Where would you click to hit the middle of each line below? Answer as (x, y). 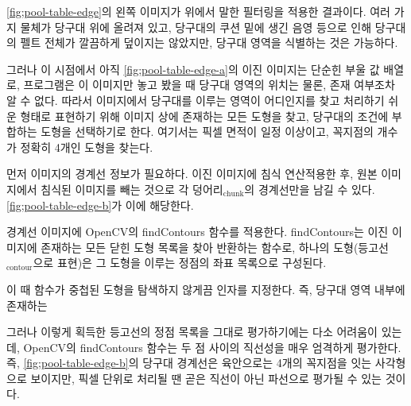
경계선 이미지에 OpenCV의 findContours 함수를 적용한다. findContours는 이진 (198, 232)
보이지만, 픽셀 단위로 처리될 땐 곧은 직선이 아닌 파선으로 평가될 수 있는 (206, 378)
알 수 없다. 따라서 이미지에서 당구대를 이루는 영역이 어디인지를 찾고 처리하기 (196, 100)
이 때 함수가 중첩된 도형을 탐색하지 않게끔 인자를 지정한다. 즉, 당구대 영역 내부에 (206, 289)
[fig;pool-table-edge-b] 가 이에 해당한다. (100, 205)
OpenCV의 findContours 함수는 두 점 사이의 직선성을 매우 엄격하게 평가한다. (212, 347)
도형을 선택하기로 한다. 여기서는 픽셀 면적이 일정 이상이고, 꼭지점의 (207, 131)
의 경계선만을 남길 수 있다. (310, 189)
